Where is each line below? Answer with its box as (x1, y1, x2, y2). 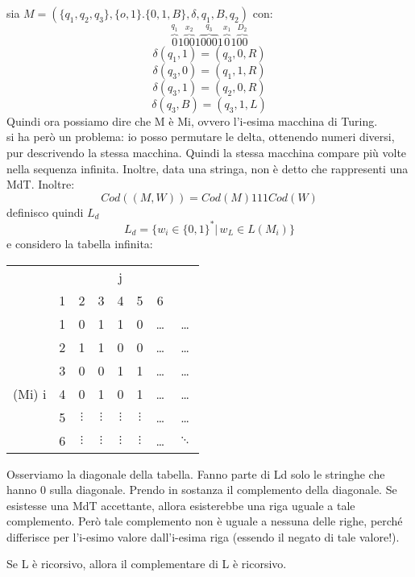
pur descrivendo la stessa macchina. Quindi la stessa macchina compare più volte (6, 144, 407, 161)
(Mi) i (13, 384, 47, 403)
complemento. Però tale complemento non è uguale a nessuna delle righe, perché (6, 513, 403, 529)
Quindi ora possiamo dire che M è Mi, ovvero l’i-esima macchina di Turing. (6, 112, 378, 129)
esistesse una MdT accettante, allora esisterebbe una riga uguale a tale (6, 496, 355, 513)
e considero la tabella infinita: (6, 235, 153, 251)
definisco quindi (6, 203, 84, 220)
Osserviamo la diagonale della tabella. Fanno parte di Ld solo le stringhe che (6, 465, 385, 482)
